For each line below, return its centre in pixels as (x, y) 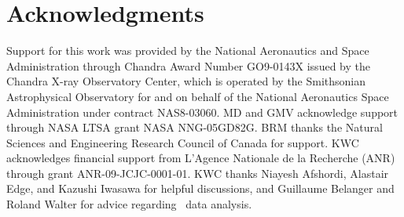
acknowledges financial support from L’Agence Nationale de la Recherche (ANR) (201, 158)
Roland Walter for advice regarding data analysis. (129, 204)
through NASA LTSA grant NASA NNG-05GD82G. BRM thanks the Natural (195, 127)
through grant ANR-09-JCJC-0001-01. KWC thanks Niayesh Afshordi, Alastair (198, 173)
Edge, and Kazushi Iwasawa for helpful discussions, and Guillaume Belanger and (200, 188)
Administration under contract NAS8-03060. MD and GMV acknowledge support (202, 112)
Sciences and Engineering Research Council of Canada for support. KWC (183, 142)
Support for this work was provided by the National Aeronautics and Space (188, 51)
